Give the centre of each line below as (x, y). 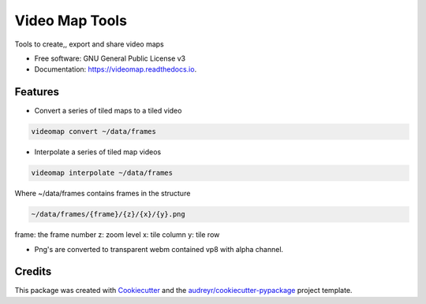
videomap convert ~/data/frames (94, 132)
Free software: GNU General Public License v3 (110, 58)
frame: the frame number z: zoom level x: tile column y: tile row (117, 235)
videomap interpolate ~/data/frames (102, 173)
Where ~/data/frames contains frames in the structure (103, 194)
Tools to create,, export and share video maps (90, 44)
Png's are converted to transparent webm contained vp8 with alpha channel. (159, 249)
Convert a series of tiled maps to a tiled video (108, 111)
